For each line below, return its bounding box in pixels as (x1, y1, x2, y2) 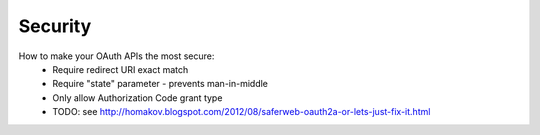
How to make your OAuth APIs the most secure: (18, 50, 215, 62)
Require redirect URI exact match (52, 63, 189, 75)
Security (18, 15, 92, 37)
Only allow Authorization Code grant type (52, 91, 223, 104)
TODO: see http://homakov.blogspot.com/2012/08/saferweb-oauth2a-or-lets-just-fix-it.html (52, 106, 431, 118)
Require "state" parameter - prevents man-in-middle (52, 78, 269, 90)
